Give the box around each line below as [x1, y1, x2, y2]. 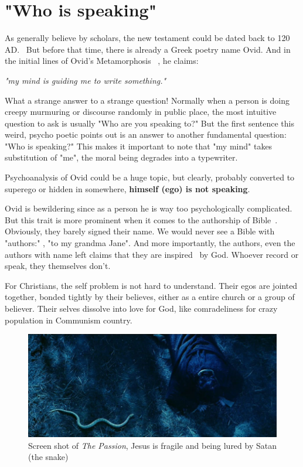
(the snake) [28, 451, 69, 463]
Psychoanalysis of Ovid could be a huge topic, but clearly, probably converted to [5, 171, 295, 183]
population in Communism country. [5, 313, 132, 326]
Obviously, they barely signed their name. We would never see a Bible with [5, 225, 275, 237]
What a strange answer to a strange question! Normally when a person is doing [5, 94, 290, 106]
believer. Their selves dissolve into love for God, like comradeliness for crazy [5, 302, 278, 314]
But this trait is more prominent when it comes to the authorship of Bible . [5, 213, 278, 226]
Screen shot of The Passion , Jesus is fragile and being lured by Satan [28, 439, 277, 451]
